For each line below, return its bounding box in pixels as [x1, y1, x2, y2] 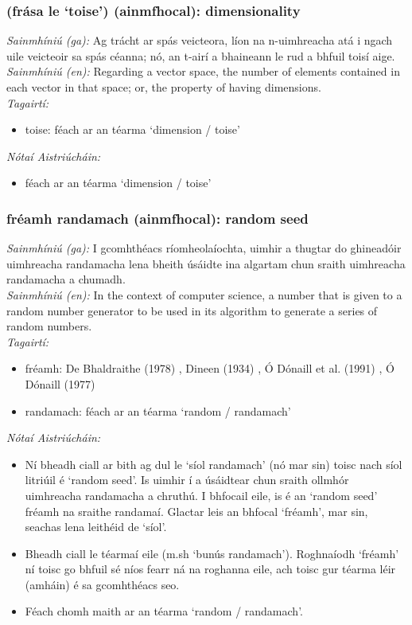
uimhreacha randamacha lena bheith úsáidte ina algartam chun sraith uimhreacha [6, 255, 406, 271]
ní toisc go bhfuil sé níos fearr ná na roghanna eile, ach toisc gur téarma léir [25, 561, 396, 577]
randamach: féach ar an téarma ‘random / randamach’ [25, 402, 291, 419]
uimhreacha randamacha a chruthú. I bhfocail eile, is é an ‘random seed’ [25, 486, 378, 503]
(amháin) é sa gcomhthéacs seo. [25, 576, 180, 592]
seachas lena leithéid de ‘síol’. [25, 518, 167, 535]
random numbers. [6, 318, 92, 334]
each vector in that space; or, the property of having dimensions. [6, 79, 321, 95]
